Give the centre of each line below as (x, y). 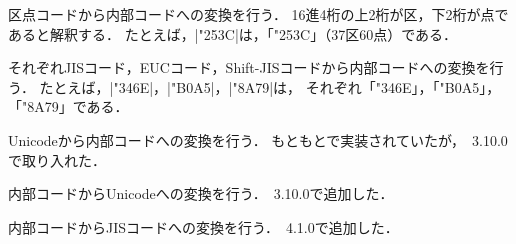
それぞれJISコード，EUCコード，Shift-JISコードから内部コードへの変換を (249, 67)
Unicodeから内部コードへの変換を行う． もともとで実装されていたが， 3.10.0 (258, 139)
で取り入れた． (57, 159)
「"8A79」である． (68, 106)
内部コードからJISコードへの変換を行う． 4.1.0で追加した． (203, 226)
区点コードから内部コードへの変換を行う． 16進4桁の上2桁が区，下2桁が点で (258, 14)
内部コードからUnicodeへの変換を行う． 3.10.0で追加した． (201, 193)
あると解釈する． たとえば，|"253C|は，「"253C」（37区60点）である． (232, 33)
